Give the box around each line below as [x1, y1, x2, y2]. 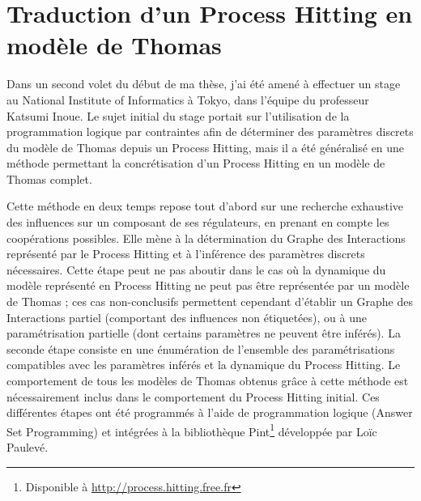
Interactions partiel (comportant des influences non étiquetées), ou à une [6, 308, 367, 325]
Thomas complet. [6, 170, 92, 187]
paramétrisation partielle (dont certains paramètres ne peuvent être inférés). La [6, 325, 401, 342]
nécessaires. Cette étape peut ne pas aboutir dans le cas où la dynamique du [6, 261, 386, 278]
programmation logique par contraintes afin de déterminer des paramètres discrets [6, 123, 414, 140]
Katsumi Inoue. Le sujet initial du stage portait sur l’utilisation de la [6, 107, 350, 124]
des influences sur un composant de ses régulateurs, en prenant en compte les [6, 214, 389, 231]
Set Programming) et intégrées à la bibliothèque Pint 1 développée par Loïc [6, 420, 377, 439]
